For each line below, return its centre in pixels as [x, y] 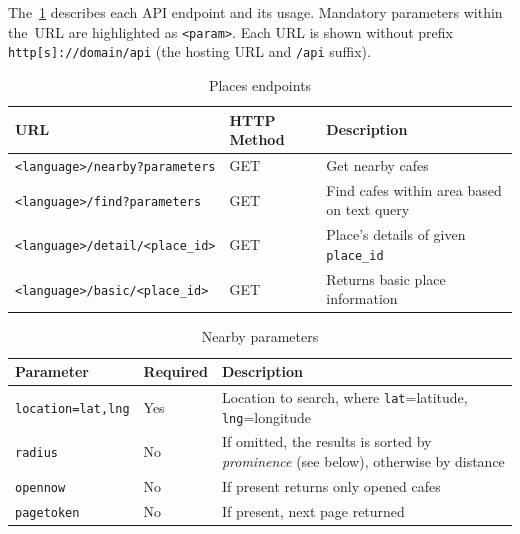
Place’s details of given [396, 234]
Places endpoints [260, 84]
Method [257, 139]
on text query [368, 209]
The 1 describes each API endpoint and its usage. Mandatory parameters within [255, 12]
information [362, 298]
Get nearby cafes [377, 164]
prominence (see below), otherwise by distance [363, 461]
